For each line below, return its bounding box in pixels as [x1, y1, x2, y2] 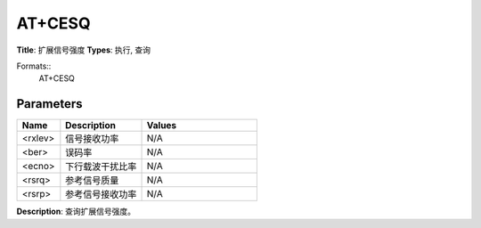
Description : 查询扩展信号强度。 [16, 206, 136, 217]
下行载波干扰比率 [65, 160, 137, 173]
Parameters [16, 96, 83, 111]
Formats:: [16, 61, 52, 71]
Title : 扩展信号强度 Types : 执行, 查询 [16, 45, 151, 55]
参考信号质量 [65, 175, 119, 187]
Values [146, 119, 177, 132]
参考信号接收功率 [65, 188, 137, 200]
